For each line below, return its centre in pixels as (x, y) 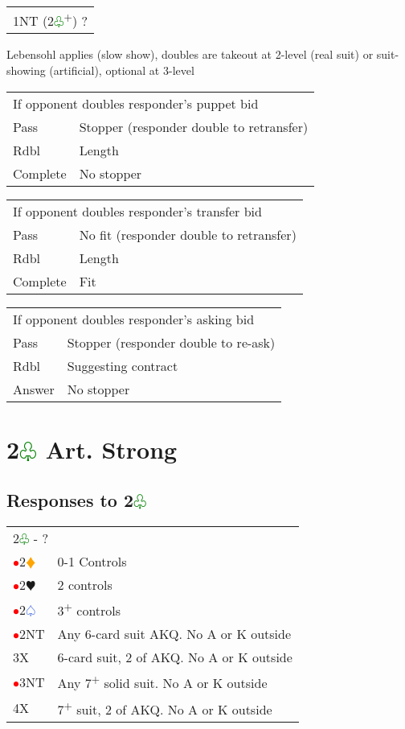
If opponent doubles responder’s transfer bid (137, 211)
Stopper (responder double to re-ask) (171, 342)
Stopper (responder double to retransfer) (194, 126)
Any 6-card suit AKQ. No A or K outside (174, 634)
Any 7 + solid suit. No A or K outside (162, 682)
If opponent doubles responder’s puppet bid (136, 103)
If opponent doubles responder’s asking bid (134, 319)
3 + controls (89, 610)
